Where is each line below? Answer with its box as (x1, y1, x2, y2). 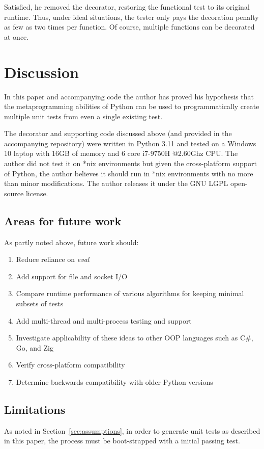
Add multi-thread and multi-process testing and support (16, 315, 192, 326)
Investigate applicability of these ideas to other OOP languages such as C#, (16, 332, 253, 343)
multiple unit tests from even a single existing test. (4, 111, 163, 121)
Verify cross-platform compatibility (16, 359, 125, 370)
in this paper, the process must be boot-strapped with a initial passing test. (4, 435, 240, 446)
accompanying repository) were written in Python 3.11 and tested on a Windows (4, 138, 256, 148)
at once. (4, 31, 29, 42)
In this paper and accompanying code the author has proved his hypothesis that (4, 91, 254, 101)
